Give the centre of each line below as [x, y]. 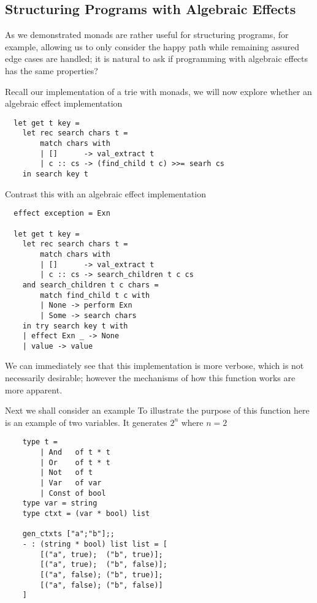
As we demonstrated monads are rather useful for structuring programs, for [147, 35]
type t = [40, 442]
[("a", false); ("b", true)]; [101, 575]
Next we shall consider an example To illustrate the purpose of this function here [157, 410]
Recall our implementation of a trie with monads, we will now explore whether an [158, 91]
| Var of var [71, 483]
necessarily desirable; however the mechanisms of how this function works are [150, 378]
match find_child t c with [95, 295]
